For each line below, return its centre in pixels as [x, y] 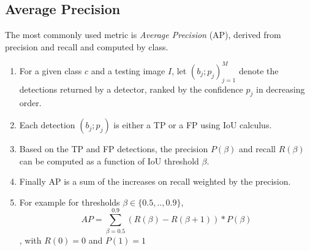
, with [30, 240]
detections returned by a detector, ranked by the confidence [131, 89]
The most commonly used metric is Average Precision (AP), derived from [143, 35]
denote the [259, 70]
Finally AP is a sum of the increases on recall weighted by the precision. [155, 181]
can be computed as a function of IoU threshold [109, 160]
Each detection [47, 125]
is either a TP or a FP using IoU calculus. [193, 125]
